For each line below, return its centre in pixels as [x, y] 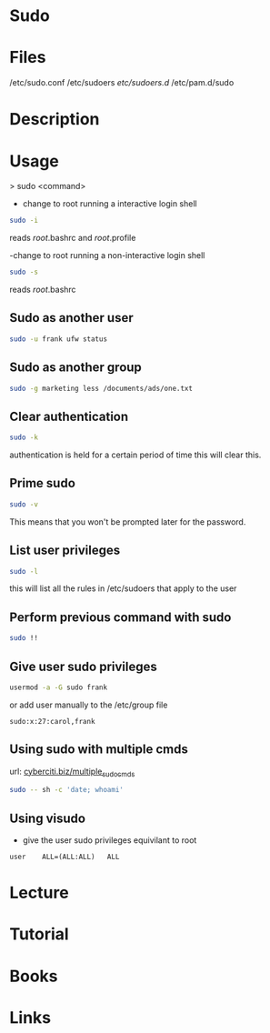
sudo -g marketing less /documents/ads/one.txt [101, 388]
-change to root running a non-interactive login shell [107, 256]
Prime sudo [42, 483]
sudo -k [24, 437]
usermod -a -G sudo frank [58, 687]
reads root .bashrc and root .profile [73, 238]
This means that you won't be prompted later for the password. [128, 522]
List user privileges [65, 551]
